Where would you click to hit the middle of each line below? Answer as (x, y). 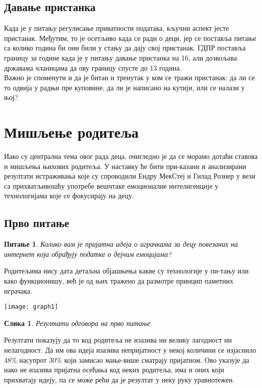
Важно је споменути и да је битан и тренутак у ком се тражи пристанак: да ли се (129, 77)
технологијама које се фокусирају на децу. (69, 196)
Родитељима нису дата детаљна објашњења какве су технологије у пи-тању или (126, 271)
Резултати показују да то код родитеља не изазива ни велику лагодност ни (118, 340)
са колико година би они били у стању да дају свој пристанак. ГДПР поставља (125, 48)
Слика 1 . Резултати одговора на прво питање (77, 323)
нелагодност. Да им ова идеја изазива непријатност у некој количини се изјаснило (130, 350)
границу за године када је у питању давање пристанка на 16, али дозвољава (121, 57)
